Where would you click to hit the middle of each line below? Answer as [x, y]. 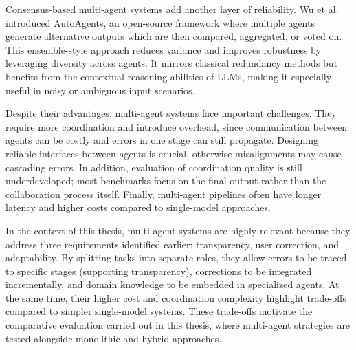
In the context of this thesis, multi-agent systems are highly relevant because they [178, 230]
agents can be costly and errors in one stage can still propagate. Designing [162, 140]
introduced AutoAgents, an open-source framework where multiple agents [160, 22]
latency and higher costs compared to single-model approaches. [138, 207]
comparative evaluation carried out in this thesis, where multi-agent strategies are [178, 325]
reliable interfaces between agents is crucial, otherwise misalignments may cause [174, 153]
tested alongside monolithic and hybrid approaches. [114, 338]
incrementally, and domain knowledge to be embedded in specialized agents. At [173, 284]
